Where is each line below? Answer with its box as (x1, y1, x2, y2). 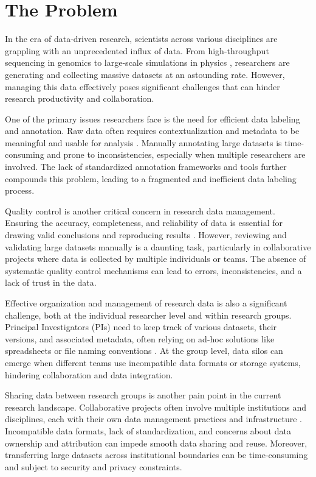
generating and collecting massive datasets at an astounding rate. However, (5, 68, 285, 80)
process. (5, 184, 35, 197)
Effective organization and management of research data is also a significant (5, 297, 287, 309)
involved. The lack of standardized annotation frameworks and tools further (5, 160, 287, 173)
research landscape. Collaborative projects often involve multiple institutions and (5, 400, 307, 413)
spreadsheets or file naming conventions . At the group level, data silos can (5, 344, 283, 357)
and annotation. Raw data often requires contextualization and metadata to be (5, 124, 300, 137)
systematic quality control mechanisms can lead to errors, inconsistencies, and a (5, 264, 302, 277)
